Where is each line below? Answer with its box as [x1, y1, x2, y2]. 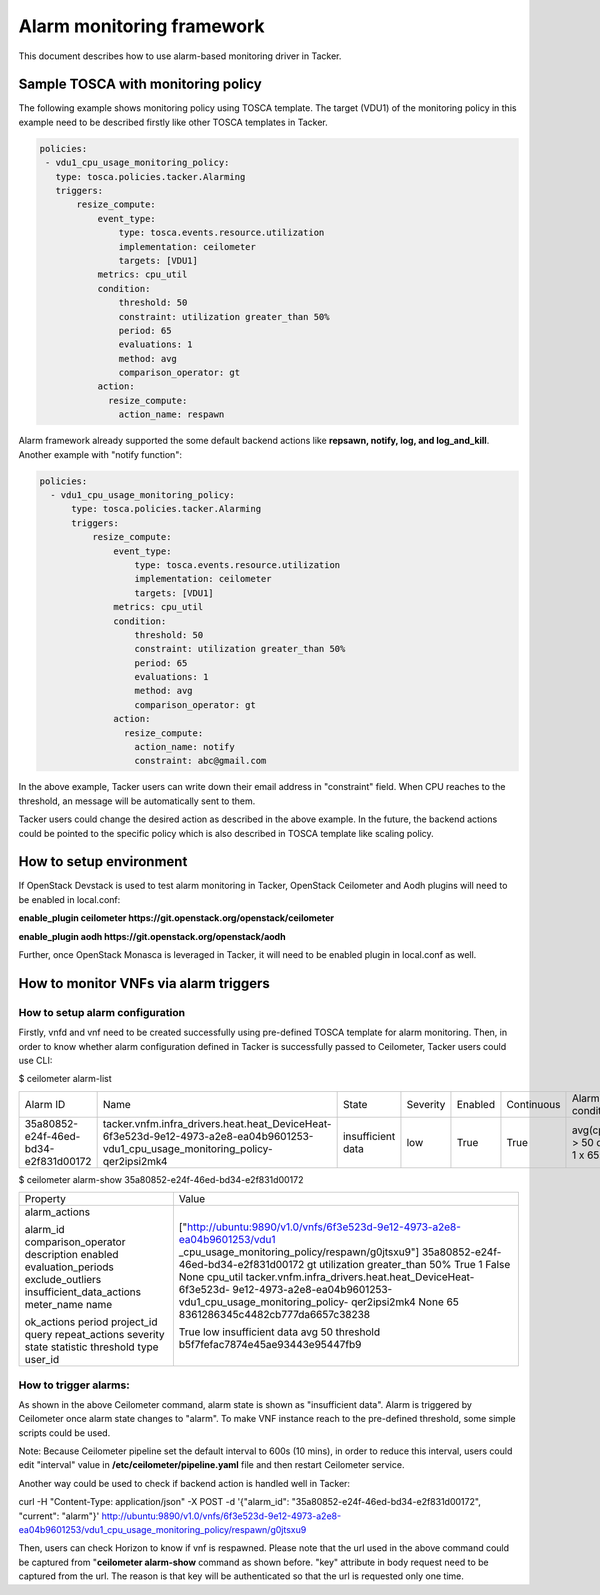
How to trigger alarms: [18, 1378, 130, 1392]
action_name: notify [134, 741, 235, 753]
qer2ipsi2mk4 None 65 [350, 1295, 459, 1309]
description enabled [24, 1248, 119, 1262]
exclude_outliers [24, 1273, 102, 1287]
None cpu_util [178, 1270, 244, 1284]
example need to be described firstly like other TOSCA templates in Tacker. [18, 116, 329, 128]
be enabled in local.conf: [18, 893, 121, 905]
